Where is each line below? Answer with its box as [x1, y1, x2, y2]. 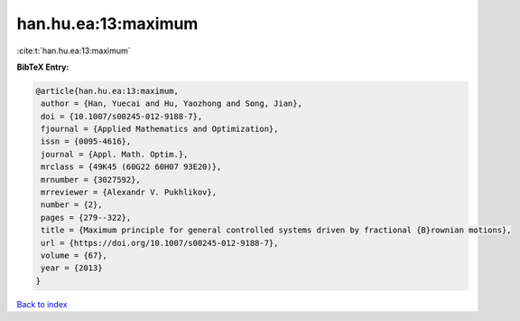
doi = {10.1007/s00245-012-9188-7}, [41, 111, 203, 121]
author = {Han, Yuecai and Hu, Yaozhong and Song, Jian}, [41, 99, 302, 109]
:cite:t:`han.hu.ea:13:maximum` [16, 45, 131, 56]
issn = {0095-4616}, [41, 137, 132, 146]
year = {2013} [41, 263, 103, 273]
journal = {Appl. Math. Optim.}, [41, 149, 189, 159]
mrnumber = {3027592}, [41, 175, 142, 184]
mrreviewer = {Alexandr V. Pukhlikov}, [41, 187, 217, 198]
